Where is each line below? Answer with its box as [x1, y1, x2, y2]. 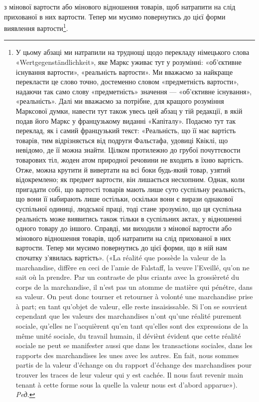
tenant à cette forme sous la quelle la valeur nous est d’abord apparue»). [15, 379, 238, 390]
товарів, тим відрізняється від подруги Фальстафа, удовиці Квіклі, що [15, 135, 228, 145]
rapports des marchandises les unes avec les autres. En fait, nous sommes [15, 350, 239, 360]
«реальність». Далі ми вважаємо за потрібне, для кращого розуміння [15, 96, 224, 106]
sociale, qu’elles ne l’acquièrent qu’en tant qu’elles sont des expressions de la [15, 321, 248, 331]
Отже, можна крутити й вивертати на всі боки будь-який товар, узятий [15, 164, 231, 175]
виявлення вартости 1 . [4, 21, 68, 33]
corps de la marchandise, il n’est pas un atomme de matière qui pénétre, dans [15, 281, 253, 292]
